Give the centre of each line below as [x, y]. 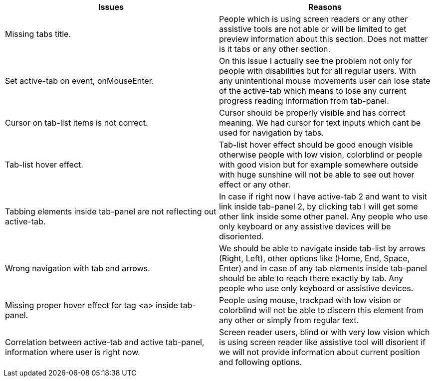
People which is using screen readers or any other [314, 19]
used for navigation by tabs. [271, 133]
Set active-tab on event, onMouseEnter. [80, 81]
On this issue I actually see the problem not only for [316, 61]
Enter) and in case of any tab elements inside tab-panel [323, 268]
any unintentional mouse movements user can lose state [325, 81]
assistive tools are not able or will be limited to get [313, 29]
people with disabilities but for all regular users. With [318, 71]
